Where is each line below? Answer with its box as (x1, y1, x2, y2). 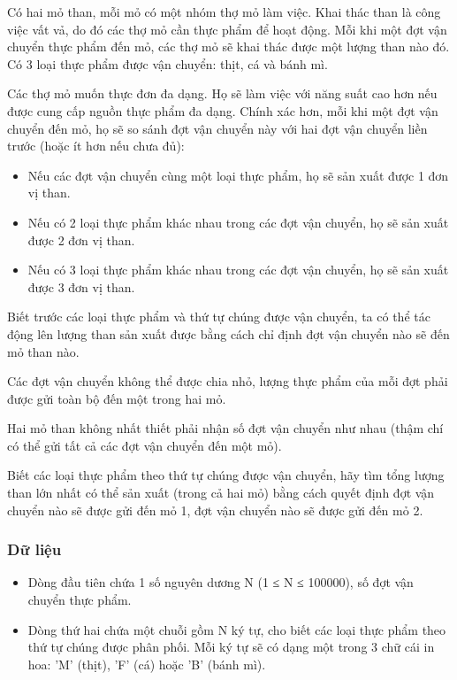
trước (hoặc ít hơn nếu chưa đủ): (7, 136, 185, 155)
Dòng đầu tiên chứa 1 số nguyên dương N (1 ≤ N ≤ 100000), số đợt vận (27, 573, 414, 591)
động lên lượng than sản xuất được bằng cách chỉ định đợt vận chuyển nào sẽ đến (7, 324, 450, 343)
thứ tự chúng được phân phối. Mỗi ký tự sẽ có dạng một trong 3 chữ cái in (27, 637, 435, 656)
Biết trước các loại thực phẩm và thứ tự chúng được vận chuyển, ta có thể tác (7, 307, 430, 326)
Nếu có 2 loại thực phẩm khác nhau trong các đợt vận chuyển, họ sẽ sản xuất (27, 212, 449, 231)
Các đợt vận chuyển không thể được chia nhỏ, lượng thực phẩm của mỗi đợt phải (7, 372, 448, 390)
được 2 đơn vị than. (27, 230, 135, 249)
